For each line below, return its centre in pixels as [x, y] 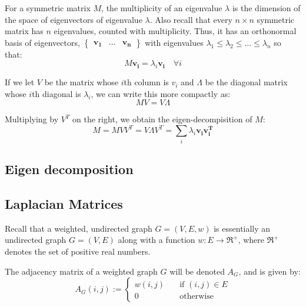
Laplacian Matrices [64, 203]
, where [251, 240]
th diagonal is [56, 93]
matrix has [24, 31]
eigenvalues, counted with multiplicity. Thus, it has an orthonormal [175, 31]
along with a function [157, 240]
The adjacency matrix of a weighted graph [81, 271]
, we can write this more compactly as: [161, 93]
